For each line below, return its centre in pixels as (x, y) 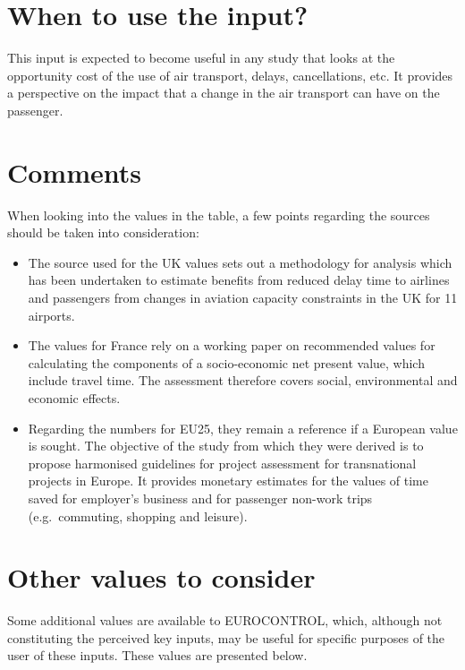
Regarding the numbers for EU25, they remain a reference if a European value (243, 428)
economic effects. (74, 397)
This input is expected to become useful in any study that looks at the (201, 58)
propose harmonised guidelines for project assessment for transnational (222, 463)
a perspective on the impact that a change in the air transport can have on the (224, 93)
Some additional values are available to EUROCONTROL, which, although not (225, 620)
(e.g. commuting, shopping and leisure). (138, 515)
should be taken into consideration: (103, 232)
